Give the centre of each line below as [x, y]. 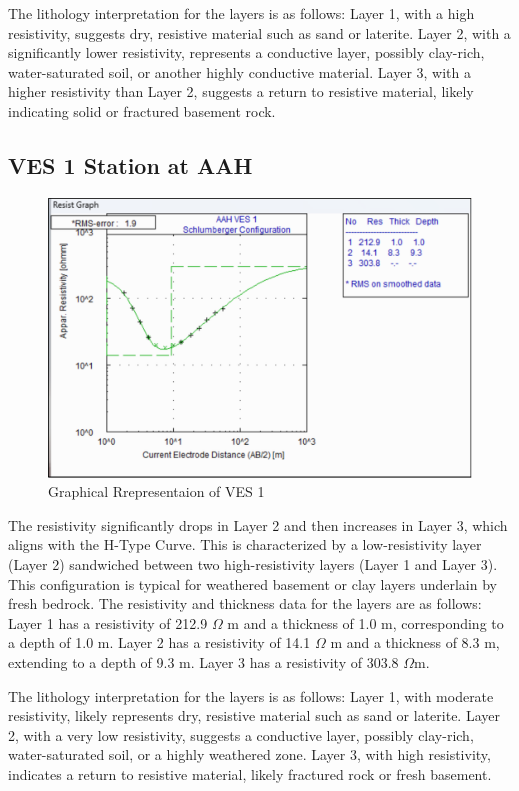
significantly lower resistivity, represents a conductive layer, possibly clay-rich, [246, 52]
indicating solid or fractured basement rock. [142, 110]
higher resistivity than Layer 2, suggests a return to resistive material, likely [241, 91]
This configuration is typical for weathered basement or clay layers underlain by [252, 583]
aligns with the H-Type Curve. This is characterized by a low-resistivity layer [245, 544]
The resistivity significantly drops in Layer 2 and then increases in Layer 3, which [258, 524]
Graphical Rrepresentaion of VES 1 [156, 491]
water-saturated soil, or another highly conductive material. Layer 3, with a [239, 71]
